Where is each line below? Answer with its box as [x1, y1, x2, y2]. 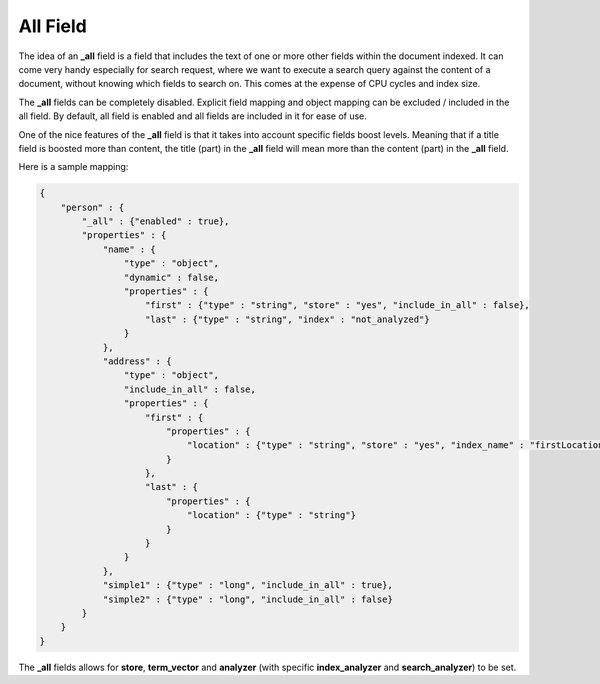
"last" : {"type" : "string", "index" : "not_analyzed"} [145, 313, 430, 325]
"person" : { [60, 201, 125, 213]
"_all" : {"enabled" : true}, [81, 216, 230, 227]
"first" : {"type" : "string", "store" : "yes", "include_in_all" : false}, [145, 300, 530, 311]
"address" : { [102, 355, 172, 367]
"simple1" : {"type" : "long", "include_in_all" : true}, [102, 580, 394, 591]
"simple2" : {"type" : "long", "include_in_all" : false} [102, 593, 394, 605]
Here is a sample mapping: [18, 161, 129, 173]
